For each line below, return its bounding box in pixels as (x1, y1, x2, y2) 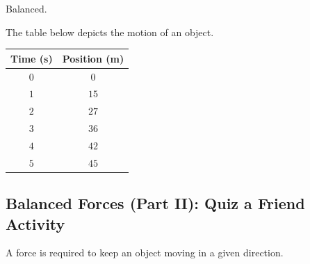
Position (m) (62, 51, 124, 65)
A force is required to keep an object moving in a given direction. (6, 245, 284, 260)
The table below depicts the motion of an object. (6, 24, 214, 39)
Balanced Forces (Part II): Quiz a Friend (6, 192, 305, 214)
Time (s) (10, 51, 53, 65)
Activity (6, 213, 65, 234)
